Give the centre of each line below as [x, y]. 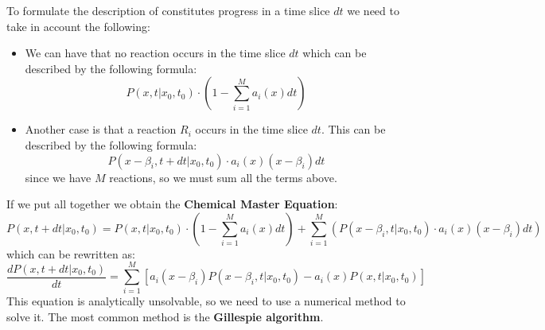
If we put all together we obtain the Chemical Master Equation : [172, 204]
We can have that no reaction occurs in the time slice [155, 53]
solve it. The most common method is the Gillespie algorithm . [165, 317]
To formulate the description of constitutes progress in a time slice [168, 10]
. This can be [353, 129]
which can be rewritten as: [71, 253]
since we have [58, 177]
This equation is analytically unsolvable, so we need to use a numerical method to [206, 301]
